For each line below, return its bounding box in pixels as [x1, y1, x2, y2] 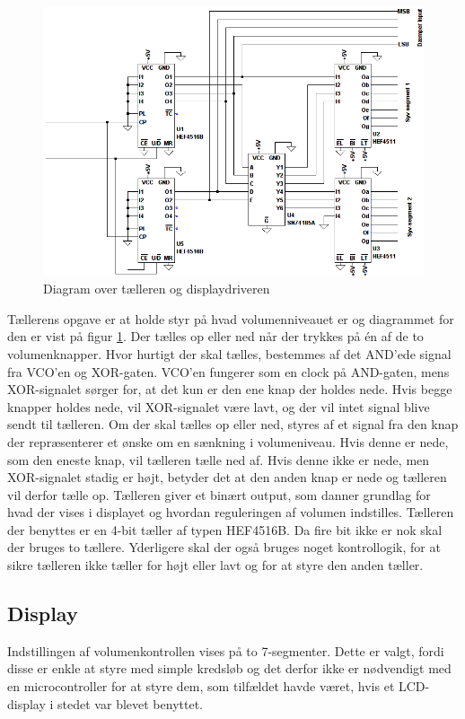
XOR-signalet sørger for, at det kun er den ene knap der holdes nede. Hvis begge [7, 380, 452, 399]
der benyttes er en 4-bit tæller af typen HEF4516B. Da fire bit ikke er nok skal [7, 520, 443, 539]
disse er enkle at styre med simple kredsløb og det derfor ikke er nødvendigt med [7, 659, 452, 678]
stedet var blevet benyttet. [57, 694, 203, 713]
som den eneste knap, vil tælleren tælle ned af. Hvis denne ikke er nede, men [7, 450, 430, 469]
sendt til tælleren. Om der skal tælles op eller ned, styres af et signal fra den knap [7, 415, 459, 434]
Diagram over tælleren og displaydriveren [43, 279, 270, 298]
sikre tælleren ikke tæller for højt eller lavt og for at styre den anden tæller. [7, 556, 424, 574]
